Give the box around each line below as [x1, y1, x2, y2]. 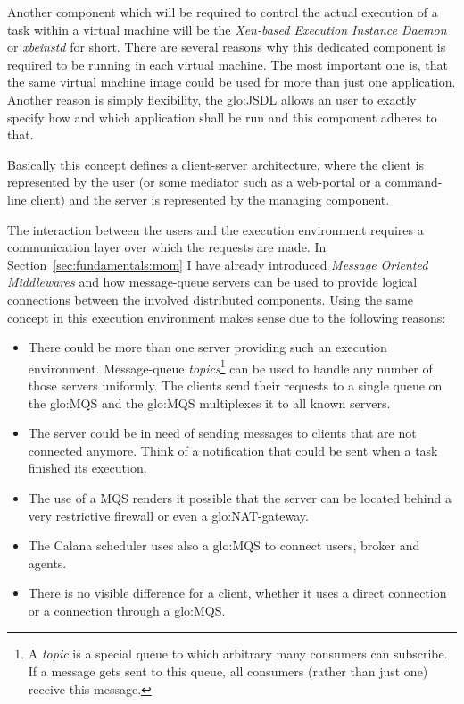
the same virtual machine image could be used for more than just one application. [7, 72, 456, 91]
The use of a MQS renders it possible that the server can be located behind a [28, 488, 452, 507]
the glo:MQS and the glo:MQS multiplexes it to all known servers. [28, 393, 391, 412]
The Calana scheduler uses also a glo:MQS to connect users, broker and [28, 536, 420, 555]
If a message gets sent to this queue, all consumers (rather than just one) [28, 662, 428, 681]
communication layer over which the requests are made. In [7, 238, 327, 256]
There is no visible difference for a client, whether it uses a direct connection [28, 583, 447, 602]
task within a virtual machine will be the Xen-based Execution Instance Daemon [7, 20, 447, 38]
